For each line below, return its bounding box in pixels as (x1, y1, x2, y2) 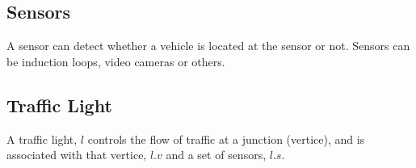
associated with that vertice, (6, 146, 147, 163)
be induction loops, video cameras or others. (6, 52, 225, 69)
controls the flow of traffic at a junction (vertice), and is (87, 130, 365, 147)
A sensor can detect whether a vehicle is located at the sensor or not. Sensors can (6, 37, 410, 54)
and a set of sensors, (166, 146, 267, 163)
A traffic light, (6, 130, 78, 147)
